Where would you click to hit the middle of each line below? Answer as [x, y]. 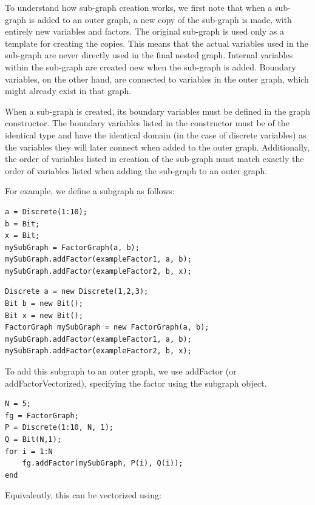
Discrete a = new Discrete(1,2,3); [77, 292]
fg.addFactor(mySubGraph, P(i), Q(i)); [103, 463]
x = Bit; [22, 236]
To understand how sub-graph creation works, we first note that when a [139, 7]
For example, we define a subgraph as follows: [90, 191]
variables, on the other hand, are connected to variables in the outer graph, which [157, 79]
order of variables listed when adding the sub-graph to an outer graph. [136, 170]
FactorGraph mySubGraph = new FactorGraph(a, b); [107, 327]
